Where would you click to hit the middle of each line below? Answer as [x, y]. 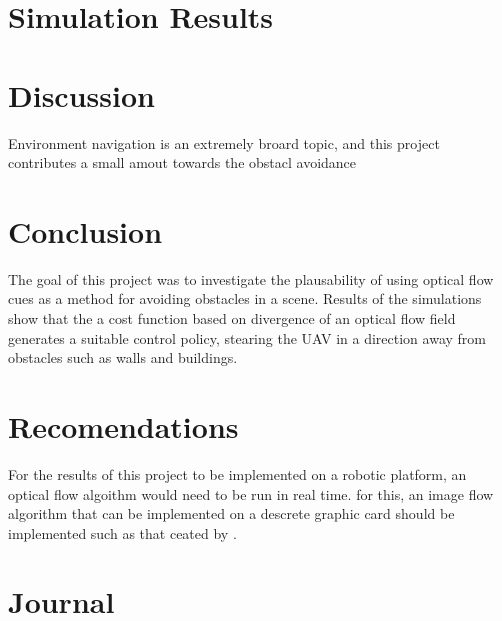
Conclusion [85, 230]
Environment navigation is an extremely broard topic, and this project [224, 142]
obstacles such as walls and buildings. [123, 357]
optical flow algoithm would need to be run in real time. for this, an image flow [251, 493]
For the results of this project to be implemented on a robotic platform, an [237, 473]
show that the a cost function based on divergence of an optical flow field [232, 318]
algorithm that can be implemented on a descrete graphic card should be [231, 513]
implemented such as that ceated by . [122, 532]
